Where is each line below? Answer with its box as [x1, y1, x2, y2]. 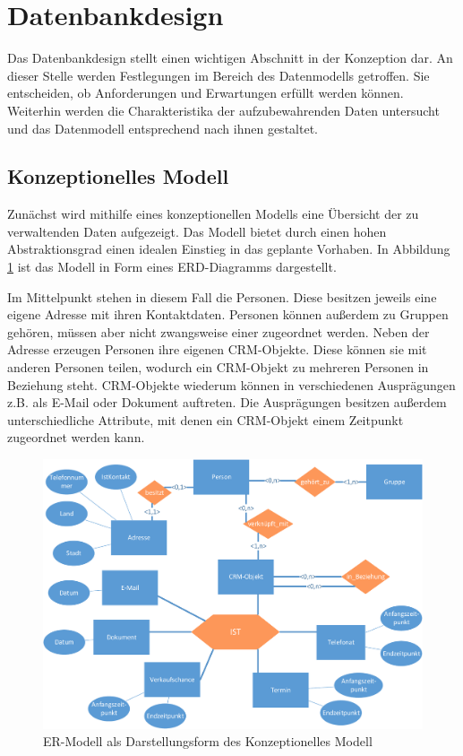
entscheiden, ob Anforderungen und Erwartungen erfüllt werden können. [7, 83, 404, 102]
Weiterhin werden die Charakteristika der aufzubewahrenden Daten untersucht [7, 100, 440, 119]
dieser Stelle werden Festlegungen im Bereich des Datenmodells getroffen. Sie [7, 65, 430, 84]
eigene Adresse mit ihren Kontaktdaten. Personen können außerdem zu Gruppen [7, 305, 449, 324]
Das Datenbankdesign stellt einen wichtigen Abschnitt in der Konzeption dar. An [7, 48, 453, 67]
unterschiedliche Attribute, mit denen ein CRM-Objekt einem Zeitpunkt [7, 410, 404, 429]
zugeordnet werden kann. [7, 428, 145, 447]
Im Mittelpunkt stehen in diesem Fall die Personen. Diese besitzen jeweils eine [7, 287, 437, 306]
